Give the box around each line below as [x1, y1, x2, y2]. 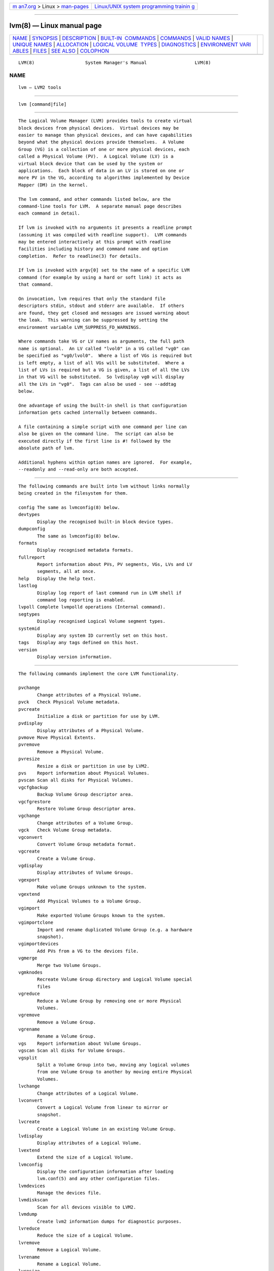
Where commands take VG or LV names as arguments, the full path [18, 339, 185, 344]
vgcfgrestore [18, 799, 51, 804]
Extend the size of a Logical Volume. [37, 1155, 134, 1160]
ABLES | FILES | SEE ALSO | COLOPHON [12, 47, 109, 54]
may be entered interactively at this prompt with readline [18, 239, 171, 245]
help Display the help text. [18, 576, 96, 582]
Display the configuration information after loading [37, 1168, 174, 1174]
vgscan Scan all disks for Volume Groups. [18, 1048, 126, 1053]
